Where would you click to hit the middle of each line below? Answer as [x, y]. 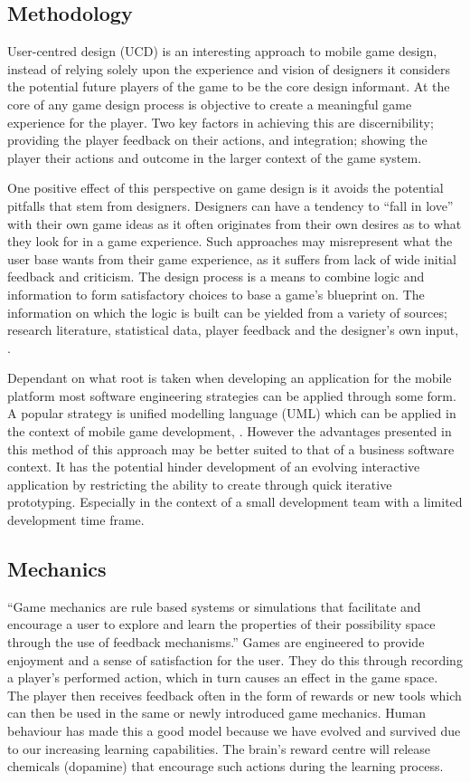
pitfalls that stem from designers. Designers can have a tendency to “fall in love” [230, 205]
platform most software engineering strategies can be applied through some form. [232, 395]
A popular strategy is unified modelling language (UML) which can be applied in [232, 413]
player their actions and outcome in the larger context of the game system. [215, 157]
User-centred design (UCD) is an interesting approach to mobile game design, [222, 51]
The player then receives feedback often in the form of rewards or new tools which [235, 695]
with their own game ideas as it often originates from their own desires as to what [235, 223]
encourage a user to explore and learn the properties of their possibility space [221, 624]
